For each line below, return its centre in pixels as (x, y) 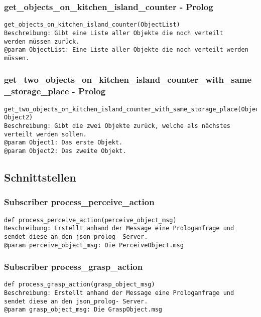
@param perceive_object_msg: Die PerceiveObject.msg (94, 245)
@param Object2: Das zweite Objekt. (65, 151)
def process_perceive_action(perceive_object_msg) (90, 220)
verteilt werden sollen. (45, 134)
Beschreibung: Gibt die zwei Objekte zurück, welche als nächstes (117, 126)
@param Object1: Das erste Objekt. (63, 143)
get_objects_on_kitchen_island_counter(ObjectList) (92, 25)
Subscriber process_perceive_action (79, 202)
